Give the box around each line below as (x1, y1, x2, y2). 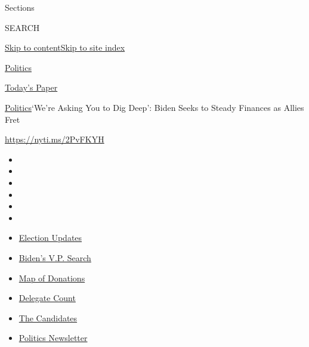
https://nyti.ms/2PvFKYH (5, 133, 104, 145)
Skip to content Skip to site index (5, 41, 125, 54)
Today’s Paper (5, 81, 58, 94)
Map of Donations (18, 271, 85, 284)
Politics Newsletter (18, 331, 88, 344)
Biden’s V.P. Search (18, 251, 91, 264)
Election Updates (18, 231, 82, 244)
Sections (5, 1, 35, 13)
